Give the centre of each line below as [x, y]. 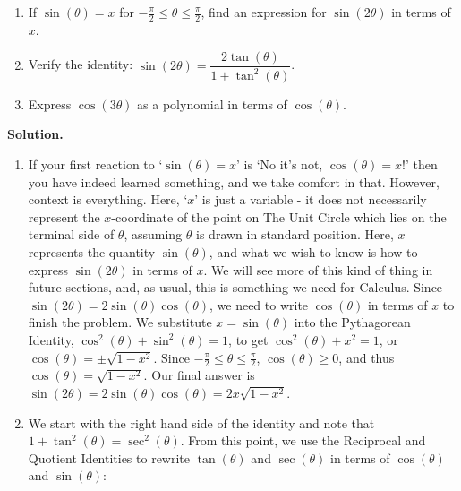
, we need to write [259, 304]
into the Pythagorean [352, 322]
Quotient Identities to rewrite [109, 457]
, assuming [153, 234]
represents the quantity [92, 251]
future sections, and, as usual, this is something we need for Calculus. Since [235, 287]
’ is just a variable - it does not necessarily [311, 199]
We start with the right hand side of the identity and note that [201, 422]
